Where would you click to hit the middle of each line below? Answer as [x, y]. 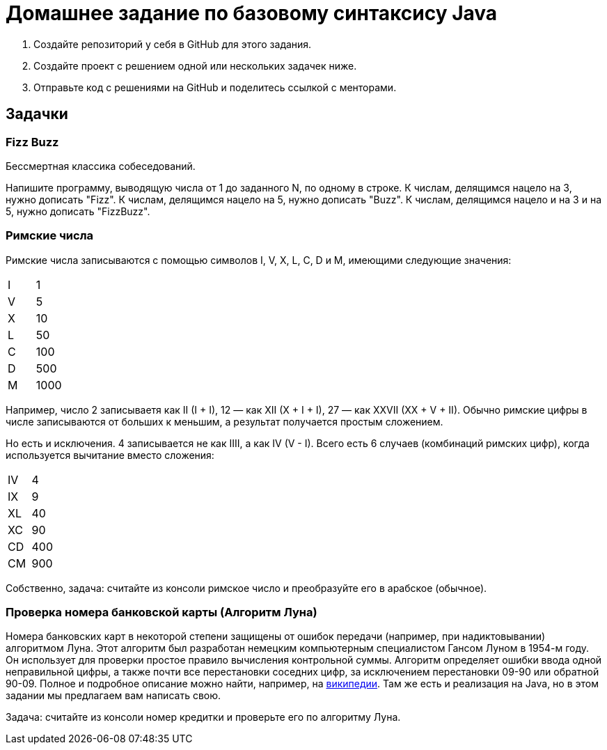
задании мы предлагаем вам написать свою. [113, 696]
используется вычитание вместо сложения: [110, 455]
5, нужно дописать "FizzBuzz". [78, 211]
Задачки [37, 114]
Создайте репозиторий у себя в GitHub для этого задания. [173, 44]
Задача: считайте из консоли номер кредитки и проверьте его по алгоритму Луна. [203, 717]
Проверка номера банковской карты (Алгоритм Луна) [161, 612]
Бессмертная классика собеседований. [101, 166]
